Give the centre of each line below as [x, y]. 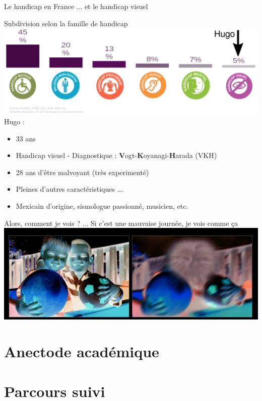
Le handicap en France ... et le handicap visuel [76, 6]
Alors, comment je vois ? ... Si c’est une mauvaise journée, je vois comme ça [121, 223]
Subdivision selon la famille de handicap [66, 23]
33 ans [26, 138]
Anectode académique [82, 351]
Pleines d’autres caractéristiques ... [70, 189]
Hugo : [14, 122]
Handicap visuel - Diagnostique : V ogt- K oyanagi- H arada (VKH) [116, 155]
